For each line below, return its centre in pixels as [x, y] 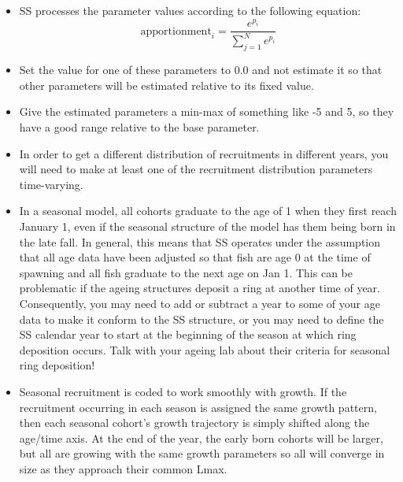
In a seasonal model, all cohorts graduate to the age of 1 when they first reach [208, 211]
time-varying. [51, 184]
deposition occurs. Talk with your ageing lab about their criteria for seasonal [205, 349]
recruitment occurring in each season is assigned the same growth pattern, [198, 407]
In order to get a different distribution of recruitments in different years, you [204, 153]
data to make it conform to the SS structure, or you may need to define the [201, 319]
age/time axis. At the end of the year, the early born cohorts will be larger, [201, 438]
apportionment [176, 31]
